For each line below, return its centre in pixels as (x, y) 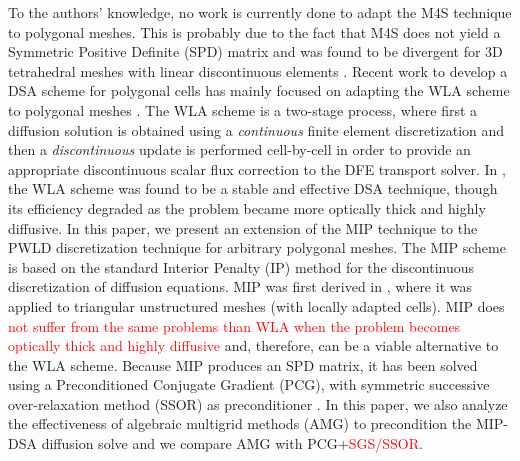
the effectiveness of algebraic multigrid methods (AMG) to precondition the (240, 423)
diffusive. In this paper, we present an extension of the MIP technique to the (243, 227)
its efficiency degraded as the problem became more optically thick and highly (247, 207)
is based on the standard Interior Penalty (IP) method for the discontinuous (241, 266)
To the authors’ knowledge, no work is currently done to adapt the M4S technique (260, 12)
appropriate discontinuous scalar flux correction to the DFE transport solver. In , (257, 168)
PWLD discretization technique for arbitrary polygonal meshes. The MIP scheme (257, 247)
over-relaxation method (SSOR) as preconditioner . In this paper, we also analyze (258, 403)
